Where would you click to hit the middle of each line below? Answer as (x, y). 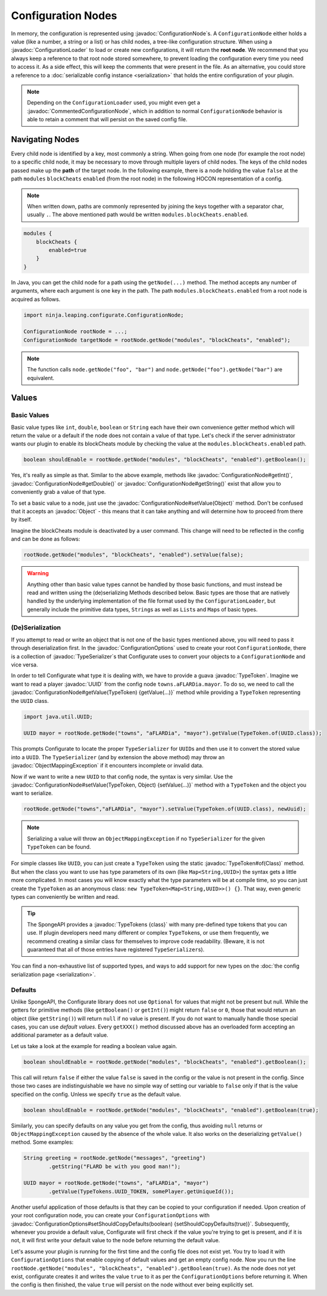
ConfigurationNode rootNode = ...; (75, 332)
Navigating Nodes (45, 139)
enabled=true (68, 250)
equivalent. (41, 378)
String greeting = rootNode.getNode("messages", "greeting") (115, 1158)
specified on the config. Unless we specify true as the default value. (96, 1094)
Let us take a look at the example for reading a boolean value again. (94, 1046)
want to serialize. (32, 793)
